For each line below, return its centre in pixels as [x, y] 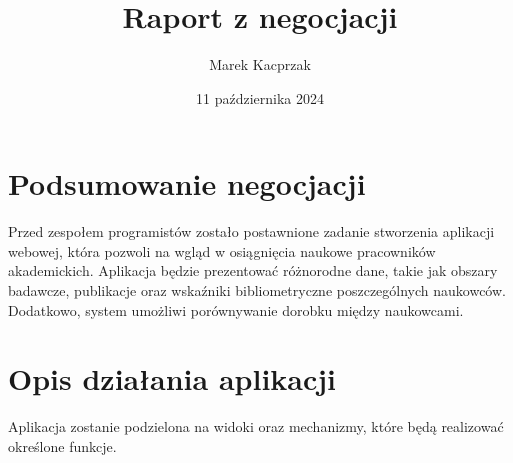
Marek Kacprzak [260, 64]
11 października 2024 [260, 97]
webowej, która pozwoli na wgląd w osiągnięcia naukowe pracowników [222, 250]
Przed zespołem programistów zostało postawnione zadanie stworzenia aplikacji [251, 231]
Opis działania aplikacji [172, 378]
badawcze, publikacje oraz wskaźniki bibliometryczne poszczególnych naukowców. [257, 290]
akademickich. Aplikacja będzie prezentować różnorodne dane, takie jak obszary [253, 270]
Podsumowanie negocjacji [187, 183]
